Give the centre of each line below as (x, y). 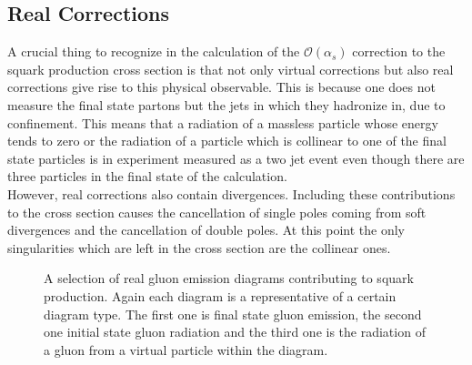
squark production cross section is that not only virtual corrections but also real (231, 69)
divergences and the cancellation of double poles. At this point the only (206, 230)
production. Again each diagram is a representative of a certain (220, 295)
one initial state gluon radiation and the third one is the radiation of (235, 332)
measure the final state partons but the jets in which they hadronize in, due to (226, 104)
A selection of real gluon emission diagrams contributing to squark (229, 278)
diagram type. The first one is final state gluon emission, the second (233, 314)
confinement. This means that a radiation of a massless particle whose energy (223, 122)
